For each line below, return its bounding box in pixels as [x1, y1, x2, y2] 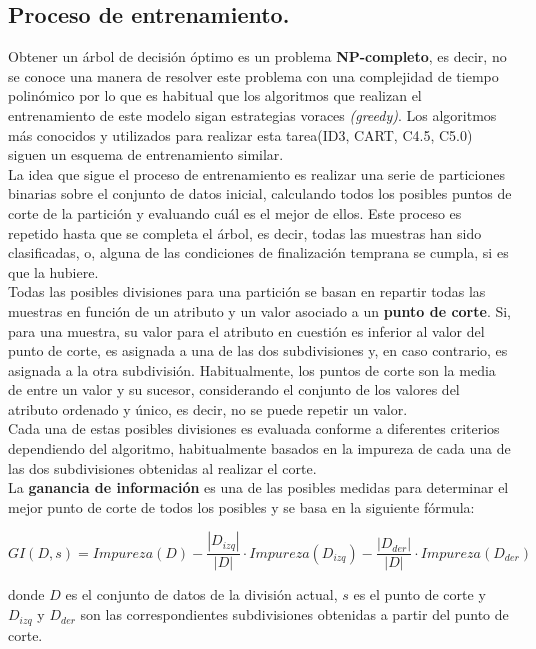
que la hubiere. [8, 261, 99, 282]
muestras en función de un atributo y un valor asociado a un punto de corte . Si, [8, 300, 512, 321]
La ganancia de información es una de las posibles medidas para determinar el [8, 477, 509, 498]
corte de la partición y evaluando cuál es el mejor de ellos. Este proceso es [8, 202, 462, 223]
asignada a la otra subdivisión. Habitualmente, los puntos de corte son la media [8, 359, 496, 380]
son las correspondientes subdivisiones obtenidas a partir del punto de [80, 604, 509, 625]
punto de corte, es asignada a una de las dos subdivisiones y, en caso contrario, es [8, 340, 508, 361]
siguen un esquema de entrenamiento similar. [8, 144, 284, 165]
